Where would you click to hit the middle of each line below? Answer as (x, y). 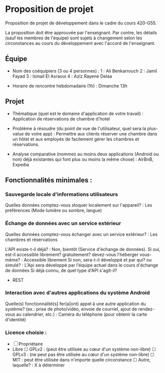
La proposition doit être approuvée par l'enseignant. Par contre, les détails (81, 32)
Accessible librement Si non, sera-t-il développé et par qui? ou (88, 259)
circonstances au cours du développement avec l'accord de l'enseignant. (80, 43)
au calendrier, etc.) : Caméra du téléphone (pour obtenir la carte (82, 314)
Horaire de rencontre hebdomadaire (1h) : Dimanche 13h (70, 86)
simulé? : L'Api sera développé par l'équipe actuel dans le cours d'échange (82, 265)
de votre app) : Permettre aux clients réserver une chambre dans (91, 133)
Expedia (21, 164)
